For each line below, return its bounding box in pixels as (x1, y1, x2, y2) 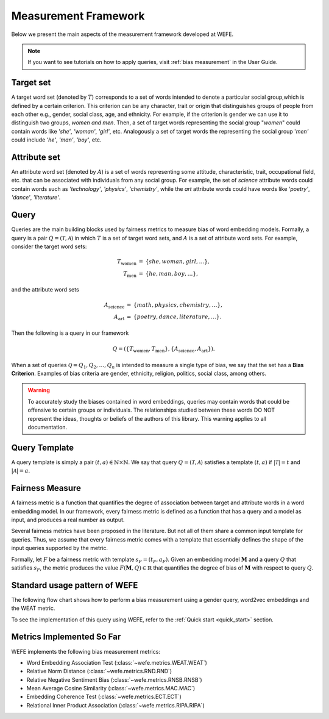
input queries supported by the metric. (11, 545, 108, 552)
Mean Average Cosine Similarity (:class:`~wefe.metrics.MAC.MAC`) (26, 685, 196, 692)
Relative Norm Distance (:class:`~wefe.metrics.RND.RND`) (26, 668, 172, 675)
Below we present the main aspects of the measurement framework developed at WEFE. (11, 30, 234, 38)
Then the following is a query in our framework (11, 329, 129, 337)
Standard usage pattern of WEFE (11, 580, 138, 590)
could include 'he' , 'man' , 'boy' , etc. (11, 136, 102, 143)
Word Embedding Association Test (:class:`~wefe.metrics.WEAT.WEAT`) (26, 659, 207, 666)
